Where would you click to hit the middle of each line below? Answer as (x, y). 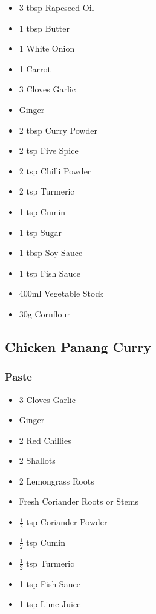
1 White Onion (47, 48)
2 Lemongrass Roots (57, 481)
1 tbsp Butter (44, 28)
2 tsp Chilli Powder (55, 171)
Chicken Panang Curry (78, 346)
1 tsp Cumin (42, 211)
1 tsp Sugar (40, 232)
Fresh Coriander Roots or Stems (79, 501)
